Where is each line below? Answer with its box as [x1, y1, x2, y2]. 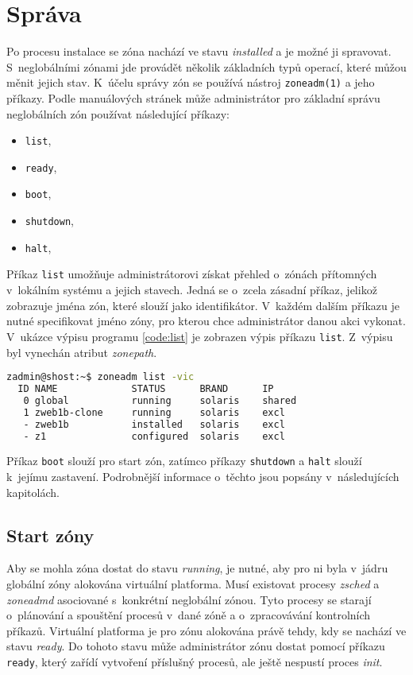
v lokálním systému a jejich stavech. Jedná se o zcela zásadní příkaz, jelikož [6, 281, 377, 298]
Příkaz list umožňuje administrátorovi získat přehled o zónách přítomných [6, 266, 377, 282]
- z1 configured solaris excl [23, 430, 285, 442]
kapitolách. [6, 483, 60, 500]
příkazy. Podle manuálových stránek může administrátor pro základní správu [6, 89, 380, 106]
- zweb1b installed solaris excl [23, 418, 285, 430]
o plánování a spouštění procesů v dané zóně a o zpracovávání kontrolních [6, 607, 371, 623]
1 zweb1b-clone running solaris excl [23, 406, 285, 418]
